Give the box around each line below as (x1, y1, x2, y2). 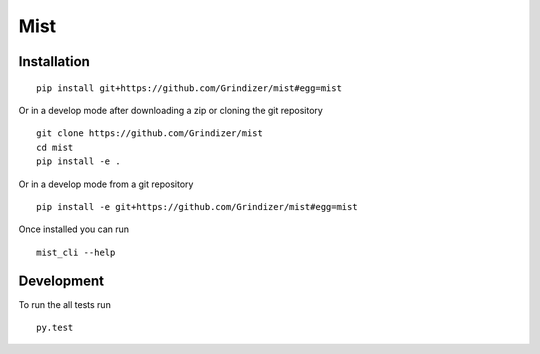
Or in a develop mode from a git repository (18, 178, 194, 190)
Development (18, 272, 105, 289)
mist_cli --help (36, 246, 116, 258)
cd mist (36, 141, 74, 153)
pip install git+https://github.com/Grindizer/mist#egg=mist (36, 82, 342, 94)
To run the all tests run (18, 298, 112, 310)
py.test (36, 321, 74, 333)
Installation (18, 53, 90, 70)
